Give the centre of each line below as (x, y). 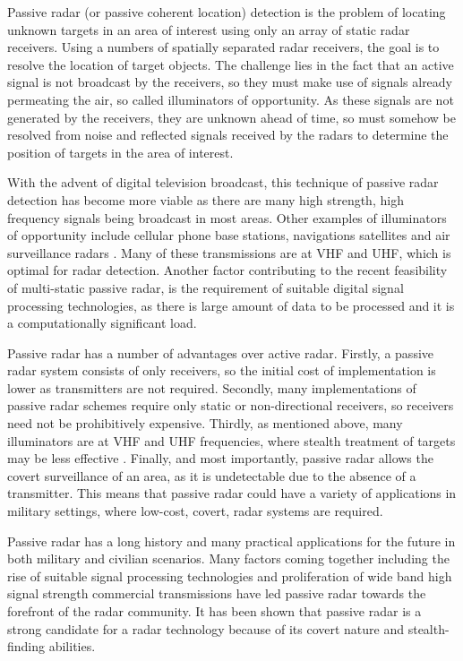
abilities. (72, 646)
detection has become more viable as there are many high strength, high (206, 199)
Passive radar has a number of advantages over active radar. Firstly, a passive (221, 352)
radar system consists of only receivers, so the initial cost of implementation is (222, 370)
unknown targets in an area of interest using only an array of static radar (209, 29)
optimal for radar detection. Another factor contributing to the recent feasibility (227, 270)
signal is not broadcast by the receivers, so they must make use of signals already (230, 82)
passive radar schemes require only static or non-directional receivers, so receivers (231, 405)
